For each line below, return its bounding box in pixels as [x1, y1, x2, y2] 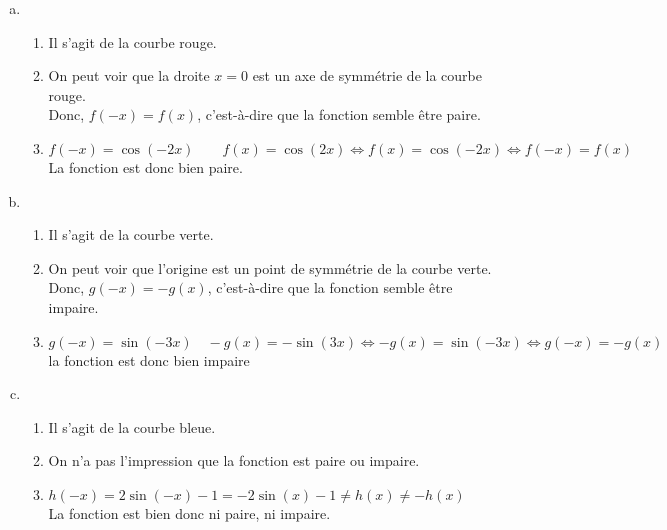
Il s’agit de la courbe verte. [48, 224, 214, 245]
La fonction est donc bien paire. [48, 156, 243, 177]
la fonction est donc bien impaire [48, 349, 250, 370]
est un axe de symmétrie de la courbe [252, 65, 482, 86]
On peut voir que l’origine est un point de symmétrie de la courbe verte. [48, 257, 492, 278]
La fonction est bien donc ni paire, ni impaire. [48, 502, 331, 523]
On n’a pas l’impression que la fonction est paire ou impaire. [48, 450, 420, 471]
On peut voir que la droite [48, 65, 210, 86]
